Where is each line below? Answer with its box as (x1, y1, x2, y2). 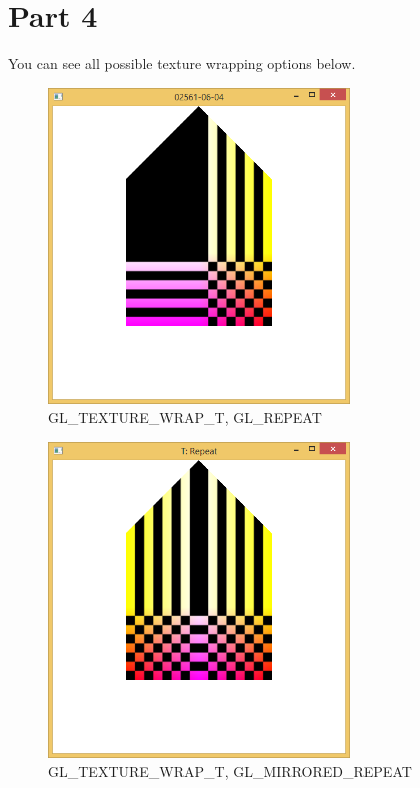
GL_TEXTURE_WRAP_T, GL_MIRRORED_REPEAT (48, 761, 412, 782)
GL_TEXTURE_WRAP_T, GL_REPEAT (48, 407, 322, 428)
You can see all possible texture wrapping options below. (8, 53, 356, 74)
